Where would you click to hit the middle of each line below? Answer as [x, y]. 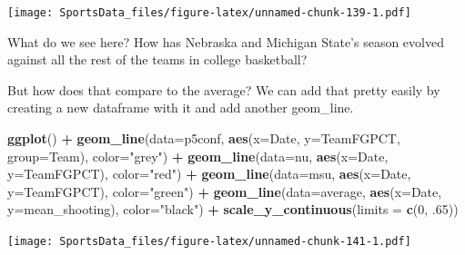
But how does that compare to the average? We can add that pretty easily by [224, 89]
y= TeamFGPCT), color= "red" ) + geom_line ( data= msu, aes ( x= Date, [209, 174]
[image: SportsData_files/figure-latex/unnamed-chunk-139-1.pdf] [209, 13]
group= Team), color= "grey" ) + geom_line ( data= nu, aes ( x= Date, [198, 156]
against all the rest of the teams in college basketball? [157, 59]
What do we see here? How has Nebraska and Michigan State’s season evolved [226, 41]
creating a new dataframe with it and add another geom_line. [181, 108]
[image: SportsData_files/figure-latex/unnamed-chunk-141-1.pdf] [209, 241]
